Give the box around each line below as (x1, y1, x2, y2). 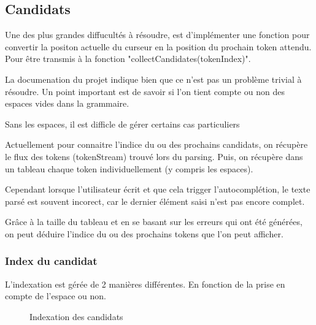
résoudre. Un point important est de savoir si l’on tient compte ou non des (5, 85, 285, 97)
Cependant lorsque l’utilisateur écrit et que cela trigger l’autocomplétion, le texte (5, 183, 310, 196)
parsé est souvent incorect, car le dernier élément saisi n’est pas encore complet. (5, 194, 305, 207)
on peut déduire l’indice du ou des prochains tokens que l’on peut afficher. (5, 227, 283, 240)
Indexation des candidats (29, 310, 123, 323)
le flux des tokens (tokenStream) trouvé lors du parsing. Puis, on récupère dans (5, 150, 303, 162)
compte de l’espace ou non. (5, 289, 106, 302)
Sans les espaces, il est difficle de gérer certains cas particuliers (5, 117, 240, 130)
